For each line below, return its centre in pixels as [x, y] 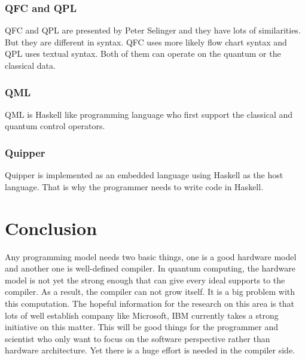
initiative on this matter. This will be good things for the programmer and [142, 327]
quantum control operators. [55, 126]
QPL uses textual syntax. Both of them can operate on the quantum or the [143, 54]
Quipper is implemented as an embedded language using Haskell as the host [144, 175]
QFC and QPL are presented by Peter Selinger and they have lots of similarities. [153, 30]
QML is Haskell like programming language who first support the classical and [149, 114]
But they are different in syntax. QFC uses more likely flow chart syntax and [146, 42]
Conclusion [51, 228]
